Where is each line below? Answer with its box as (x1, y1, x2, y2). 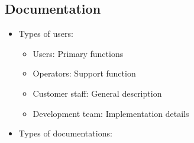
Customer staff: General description (33, 87, 162, 99)
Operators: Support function (33, 67, 136, 80)
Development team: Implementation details (33, 107, 189, 119)
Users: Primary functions (33, 47, 124, 59)
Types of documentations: (18, 127, 112, 139)
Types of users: (18, 27, 73, 40)
